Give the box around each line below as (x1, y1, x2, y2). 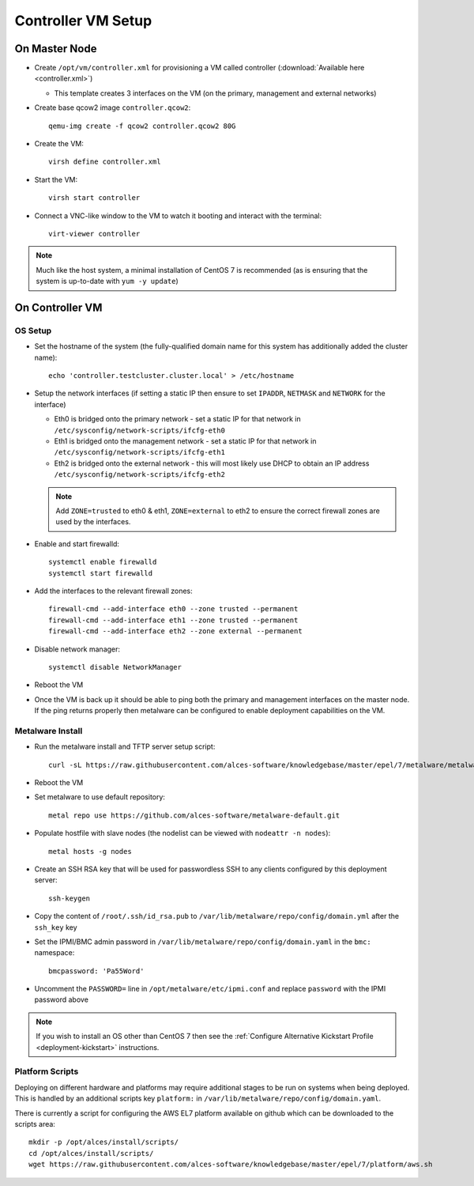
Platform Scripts (14, 1066, 79, 1077)
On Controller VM (14, 300, 103, 314)
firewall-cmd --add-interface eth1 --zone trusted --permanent (48, 615, 299, 625)
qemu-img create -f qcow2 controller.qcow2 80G (48, 121, 236, 130)
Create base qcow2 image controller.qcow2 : (34, 103, 191, 112)
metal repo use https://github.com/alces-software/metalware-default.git (48, 810, 340, 820)
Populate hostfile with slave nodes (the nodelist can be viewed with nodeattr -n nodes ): (34, 829, 331, 838)
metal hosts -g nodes (48, 847, 132, 856)
